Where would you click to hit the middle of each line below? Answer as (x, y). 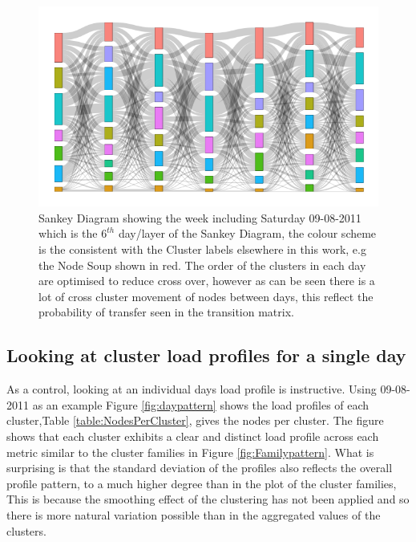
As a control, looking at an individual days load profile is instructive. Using (192, 389)
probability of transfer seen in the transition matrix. (166, 312)
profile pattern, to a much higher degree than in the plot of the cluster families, (202, 483)
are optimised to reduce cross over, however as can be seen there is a (207, 281)
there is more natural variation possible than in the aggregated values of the (194, 514)
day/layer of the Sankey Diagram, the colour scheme (247, 233)
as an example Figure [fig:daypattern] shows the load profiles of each (201, 404)
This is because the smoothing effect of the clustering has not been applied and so (208, 499)
